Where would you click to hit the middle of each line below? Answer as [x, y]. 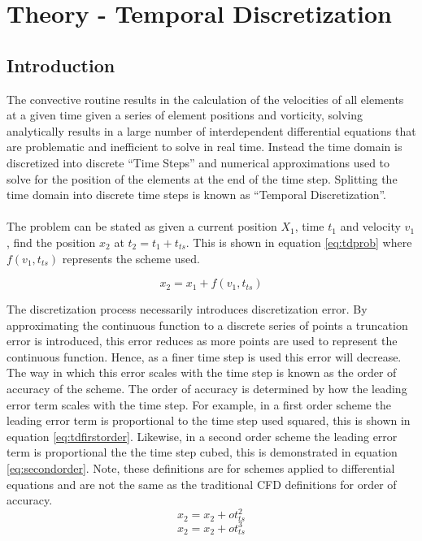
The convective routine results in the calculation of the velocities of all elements [205, 99]
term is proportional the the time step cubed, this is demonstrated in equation [202, 452]
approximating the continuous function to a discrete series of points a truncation [207, 325]
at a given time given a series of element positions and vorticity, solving [185, 115]
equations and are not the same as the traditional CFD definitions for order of [202, 484]
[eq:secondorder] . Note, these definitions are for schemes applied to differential [201, 468]
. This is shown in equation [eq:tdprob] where [299, 242]
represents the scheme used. [131, 258]
